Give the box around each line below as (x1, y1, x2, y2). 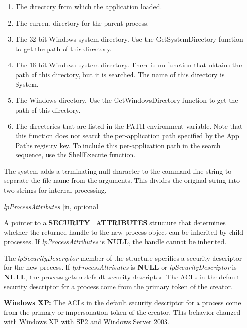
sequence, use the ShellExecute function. (15, 149, 136, 160)
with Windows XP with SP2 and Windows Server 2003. (4, 316, 169, 327)
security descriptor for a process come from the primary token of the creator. (4, 281, 232, 291)
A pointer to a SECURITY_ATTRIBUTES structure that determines (4, 217, 226, 228)
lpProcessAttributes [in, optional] (4, 201, 100, 211)
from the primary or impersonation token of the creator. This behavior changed (4, 307, 241, 317)
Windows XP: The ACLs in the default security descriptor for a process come (4, 297, 241, 308)
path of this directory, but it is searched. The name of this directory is (15, 69, 225, 79)
